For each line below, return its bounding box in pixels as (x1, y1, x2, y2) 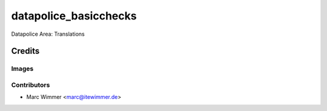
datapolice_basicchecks (11, 9, 137, 22)
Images (11, 64, 34, 73)
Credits (11, 46, 40, 56)
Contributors (11, 81, 50, 89)
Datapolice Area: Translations (11, 30, 85, 38)
